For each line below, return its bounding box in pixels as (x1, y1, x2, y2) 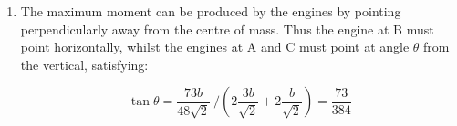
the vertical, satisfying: (20, 54, 149, 73)
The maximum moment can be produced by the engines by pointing (20, 2, 401, 20)
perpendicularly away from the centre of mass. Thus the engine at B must (20, 19, 434, 38)
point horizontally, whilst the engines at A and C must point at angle (20, 37, 410, 56)
